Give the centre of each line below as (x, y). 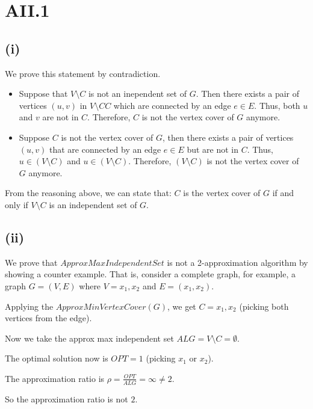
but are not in (213, 149)
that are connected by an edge (105, 149)
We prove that (31, 262)
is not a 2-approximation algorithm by (237, 262)
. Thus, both (277, 105)
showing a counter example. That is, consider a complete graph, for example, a (150, 274)
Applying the (29, 306)
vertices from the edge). (48, 318)
